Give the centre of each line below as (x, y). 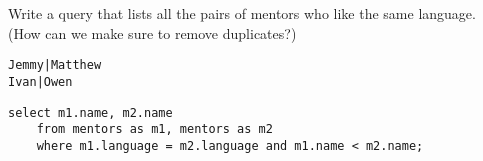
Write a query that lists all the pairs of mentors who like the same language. (242, 13)
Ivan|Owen (40, 81)
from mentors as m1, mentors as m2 (154, 129)
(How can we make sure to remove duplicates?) (152, 32)
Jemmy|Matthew (55, 65)
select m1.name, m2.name (90, 112)
